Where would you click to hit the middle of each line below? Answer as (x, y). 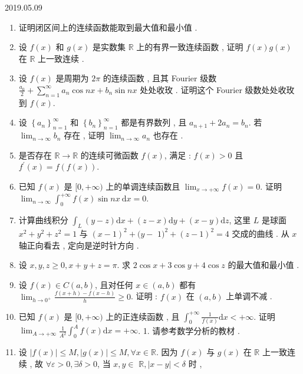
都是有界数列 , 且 (154, 122)
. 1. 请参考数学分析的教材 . (189, 330)
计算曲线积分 (43, 220)
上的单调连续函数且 (143, 186)
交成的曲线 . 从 (261, 233)
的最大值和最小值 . (264, 265)
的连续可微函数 (109, 155)
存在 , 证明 (84, 135)
